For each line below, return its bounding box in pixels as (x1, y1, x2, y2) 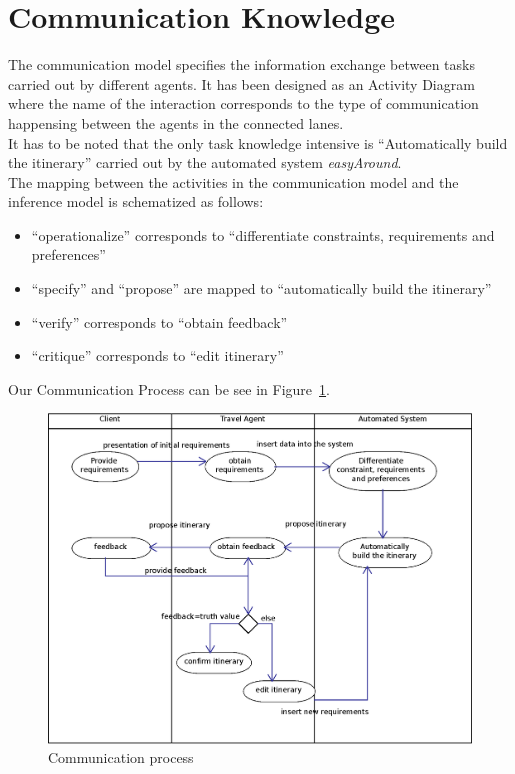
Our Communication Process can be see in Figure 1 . (8, 378, 330, 399)
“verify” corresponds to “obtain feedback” (31, 311, 288, 332)
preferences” (31, 244, 106, 265)
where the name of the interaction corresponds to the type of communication (8, 93, 479, 114)
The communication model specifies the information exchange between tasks (8, 54, 475, 75)
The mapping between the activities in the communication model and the (8, 171, 459, 192)
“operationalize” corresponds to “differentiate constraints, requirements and (31, 224, 495, 245)
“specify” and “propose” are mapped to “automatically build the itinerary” (31, 278, 492, 299)
